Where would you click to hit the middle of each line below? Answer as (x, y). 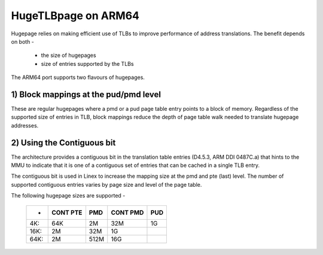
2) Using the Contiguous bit (63, 143)
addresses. (25, 125)
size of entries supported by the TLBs (87, 63)
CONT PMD (127, 212)
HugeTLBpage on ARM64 (75, 16)
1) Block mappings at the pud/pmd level (86, 94)
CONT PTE (67, 212)
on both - (22, 41)
